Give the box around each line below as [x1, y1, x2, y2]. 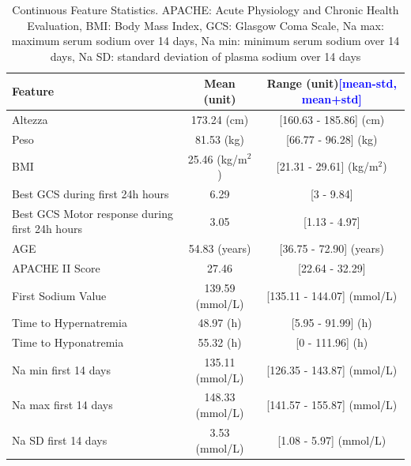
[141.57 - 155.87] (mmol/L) [266, 396, 398, 413]
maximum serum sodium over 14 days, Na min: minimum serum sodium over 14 [11, 32, 400, 49]
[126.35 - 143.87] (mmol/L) [266, 361, 398, 378]
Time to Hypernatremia [12, 314, 127, 331]
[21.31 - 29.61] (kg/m [276, 158, 379, 175]
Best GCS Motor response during [12, 205, 174, 221]
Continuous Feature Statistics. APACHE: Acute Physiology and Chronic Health [12, 2, 399, 17]
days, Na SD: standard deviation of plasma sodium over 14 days [50, 47, 361, 64]
